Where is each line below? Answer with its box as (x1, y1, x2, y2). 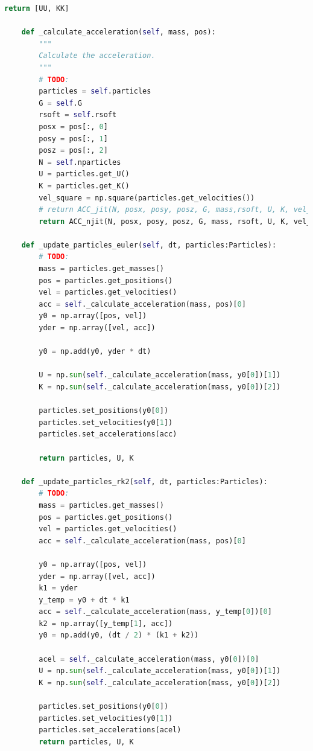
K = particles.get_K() (39, 181, 130, 190)
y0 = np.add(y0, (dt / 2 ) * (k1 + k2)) (39, 631, 199, 640)
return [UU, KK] (4, 4, 69, 13)
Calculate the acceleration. (39, 51, 156, 60)
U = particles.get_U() (39, 170, 130, 179)
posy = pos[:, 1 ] (39, 134, 108, 143)
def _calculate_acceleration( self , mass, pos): (21, 28, 216, 37)
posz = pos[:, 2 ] (39, 146, 108, 155)
